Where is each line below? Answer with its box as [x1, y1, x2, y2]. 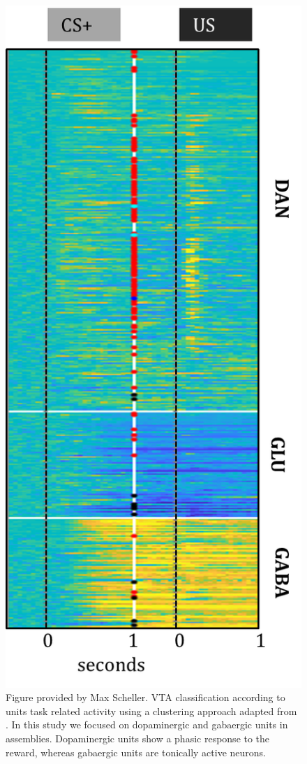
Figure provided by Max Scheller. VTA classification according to [6, 690, 285, 705]
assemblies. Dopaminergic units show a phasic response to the [6, 731, 270, 746]
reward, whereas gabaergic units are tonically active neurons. [6, 744, 267, 759]
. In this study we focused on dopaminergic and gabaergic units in [6, 717, 288, 732]
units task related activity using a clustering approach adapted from [6, 703, 297, 718]
